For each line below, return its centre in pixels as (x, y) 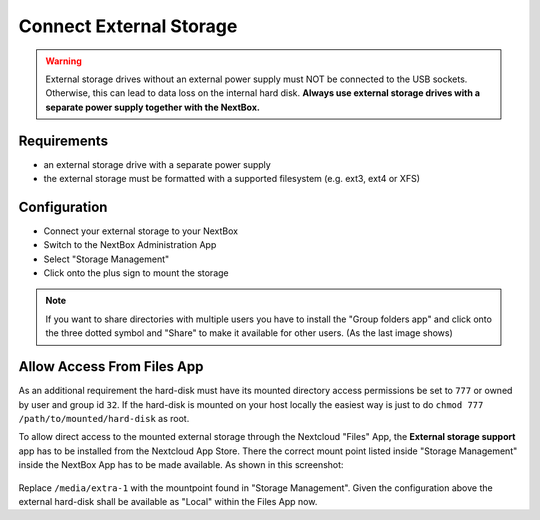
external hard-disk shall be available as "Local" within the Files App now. (168, 501)
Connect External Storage (128, 26)
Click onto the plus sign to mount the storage (136, 273)
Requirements (63, 140)
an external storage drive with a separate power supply (157, 164)
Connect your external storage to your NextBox (141, 231)
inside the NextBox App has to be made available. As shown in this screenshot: (181, 465)
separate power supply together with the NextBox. (152, 107)
